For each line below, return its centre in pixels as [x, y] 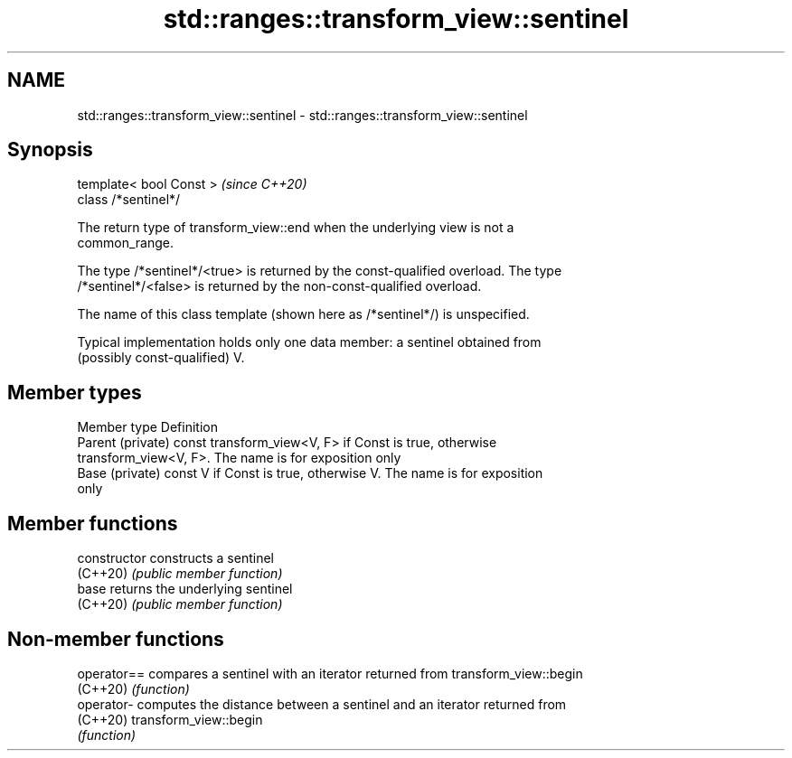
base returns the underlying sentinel [185, 589]
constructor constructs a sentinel [175, 558]
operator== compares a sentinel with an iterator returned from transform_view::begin [330, 673]
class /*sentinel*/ [129, 200]
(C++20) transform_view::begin [170, 719]
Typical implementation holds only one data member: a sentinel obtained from [309, 342]
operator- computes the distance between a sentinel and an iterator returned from [322, 704]
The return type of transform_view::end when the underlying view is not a [296, 228]
